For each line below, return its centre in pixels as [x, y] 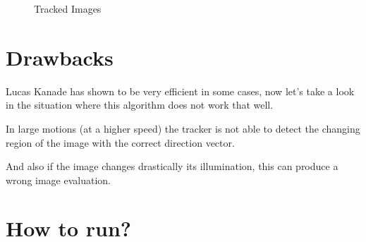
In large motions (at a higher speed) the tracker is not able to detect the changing [183, 128]
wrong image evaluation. [58, 180]
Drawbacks [60, 57]
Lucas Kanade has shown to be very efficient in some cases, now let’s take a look [180, 91]
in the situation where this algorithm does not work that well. [140, 105]
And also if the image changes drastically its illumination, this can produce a [172, 166]
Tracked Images [68, 8]
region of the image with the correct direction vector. [120, 142]
